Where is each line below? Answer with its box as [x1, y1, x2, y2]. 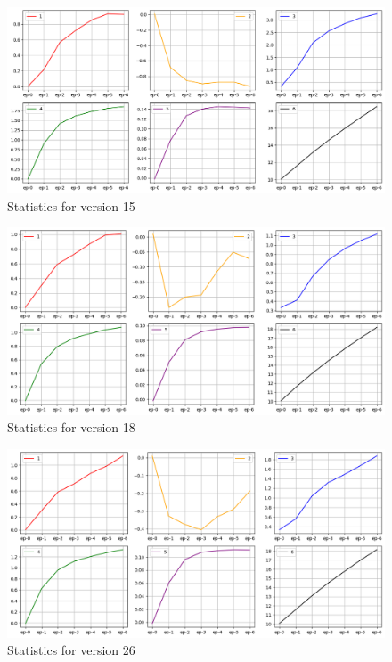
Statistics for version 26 [7, 641, 135, 659]
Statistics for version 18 [7, 418, 135, 437]
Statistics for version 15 [7, 196, 135, 215]
